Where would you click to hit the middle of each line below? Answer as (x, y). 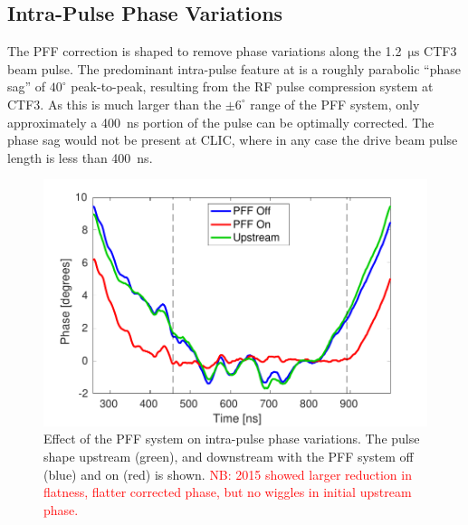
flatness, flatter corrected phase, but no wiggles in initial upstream (228, 492)
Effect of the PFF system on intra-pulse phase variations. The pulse (232, 439)
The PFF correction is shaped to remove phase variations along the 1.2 (205, 51)
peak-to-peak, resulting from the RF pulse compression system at (252, 86)
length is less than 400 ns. (80, 157)
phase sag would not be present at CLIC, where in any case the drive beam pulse (233, 140)
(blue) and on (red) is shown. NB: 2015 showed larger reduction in (228, 474)
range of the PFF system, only (335, 104)
